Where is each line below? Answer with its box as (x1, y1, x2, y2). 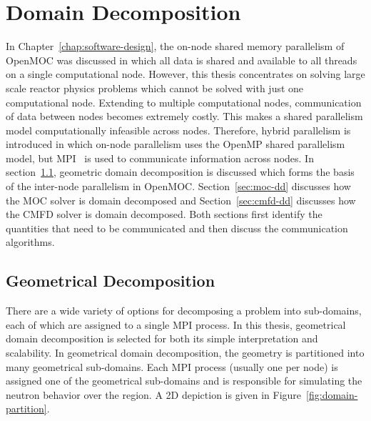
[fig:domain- (306, 387, 358, 402)
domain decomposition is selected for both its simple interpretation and (6, 331, 318, 346)
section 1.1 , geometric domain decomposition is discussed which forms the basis (6, 164, 355, 179)
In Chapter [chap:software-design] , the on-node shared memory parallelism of (6, 39, 345, 54)
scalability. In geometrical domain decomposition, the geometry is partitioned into (6, 345, 365, 360)
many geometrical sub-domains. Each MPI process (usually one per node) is (6, 359, 338, 374)
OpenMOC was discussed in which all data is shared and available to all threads (6, 52, 357, 67)
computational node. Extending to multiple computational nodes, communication (6, 94, 362, 109)
